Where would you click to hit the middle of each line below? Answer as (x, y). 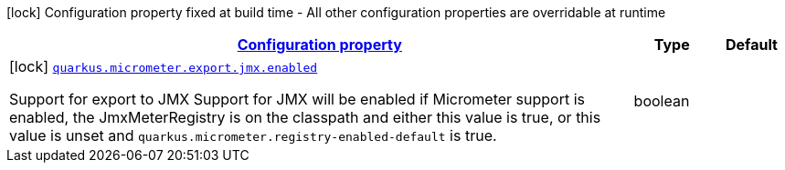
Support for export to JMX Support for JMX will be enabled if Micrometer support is (297, 99)
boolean (662, 101)
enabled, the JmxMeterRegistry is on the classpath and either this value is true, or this (305, 117)
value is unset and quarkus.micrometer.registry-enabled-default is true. (253, 135)
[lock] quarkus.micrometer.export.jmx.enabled (164, 66)
